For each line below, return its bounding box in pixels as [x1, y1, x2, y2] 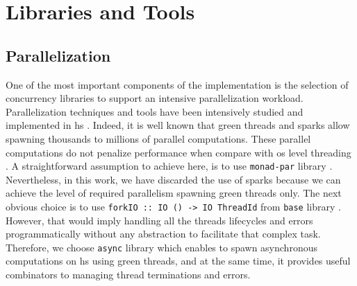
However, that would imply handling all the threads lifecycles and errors [6, 213, 313, 227]
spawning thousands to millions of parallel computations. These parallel [6, 131, 311, 145]
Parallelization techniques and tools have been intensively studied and [6, 104, 304, 118]
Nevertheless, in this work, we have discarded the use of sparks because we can [6, 172, 341, 186]
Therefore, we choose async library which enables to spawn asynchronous [6, 240, 317, 254]
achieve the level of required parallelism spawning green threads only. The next [6, 186, 342, 200]
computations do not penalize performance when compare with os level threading [6, 145, 351, 159]
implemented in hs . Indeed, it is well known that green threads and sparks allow [6, 118, 350, 132]
